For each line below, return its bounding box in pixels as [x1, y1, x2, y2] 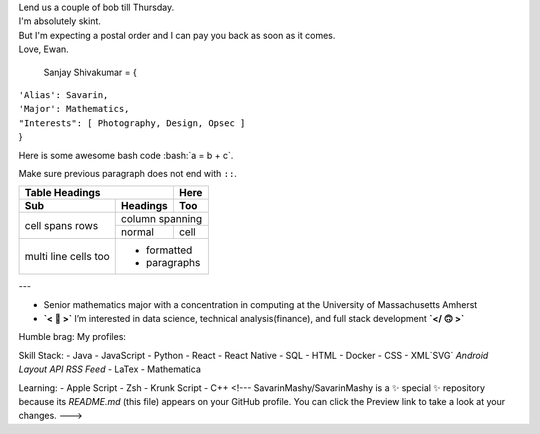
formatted [145, 243, 193, 257]
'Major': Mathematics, [18, 103, 130, 115]
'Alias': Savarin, [18, 89, 109, 100]
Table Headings [24, 186, 101, 200]
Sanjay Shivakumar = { [43, 66, 137, 78]
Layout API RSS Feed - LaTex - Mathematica [18, 363, 202, 375]
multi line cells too [24, 250, 110, 264]
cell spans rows [24, 218, 99, 232]
